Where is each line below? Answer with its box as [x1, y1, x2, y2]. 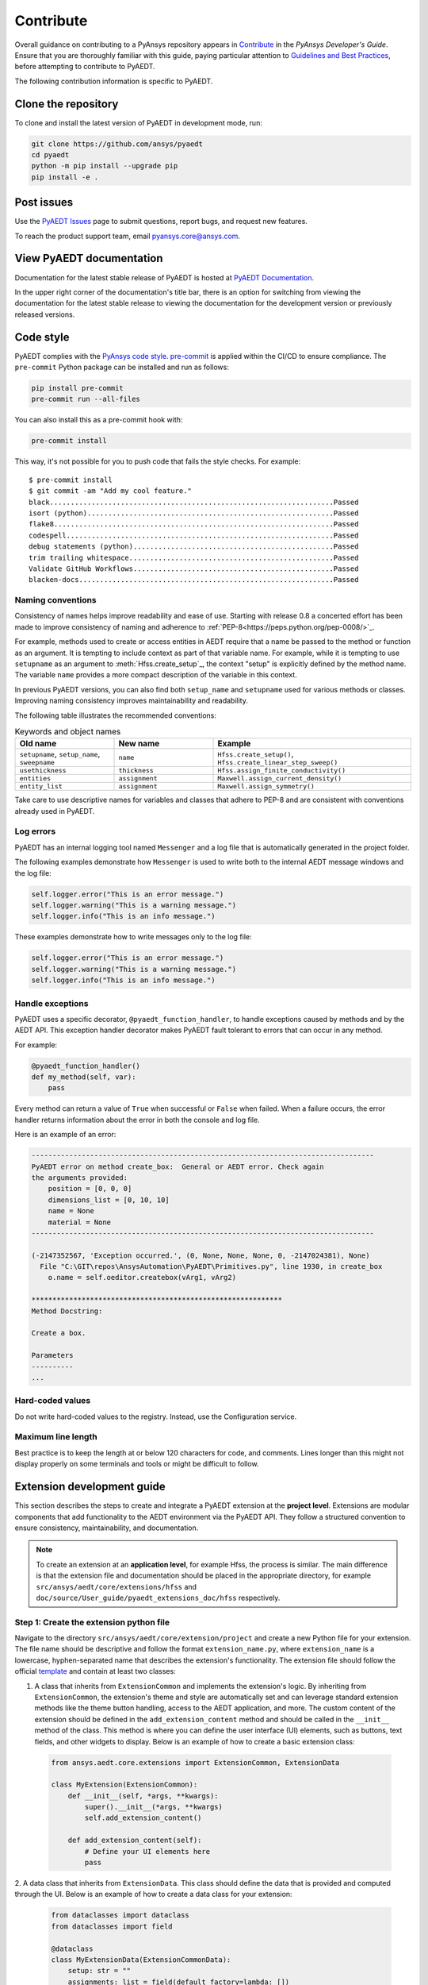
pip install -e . [31, 172, 99, 182]
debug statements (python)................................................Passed [29, 542, 359, 551]
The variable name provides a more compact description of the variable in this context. [14, 670, 297, 680]
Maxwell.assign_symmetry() [217, 782, 315, 791]
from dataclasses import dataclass [51, 1910, 189, 1920]
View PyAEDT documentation [14, 252, 163, 265]
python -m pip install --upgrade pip [31, 161, 178, 171]
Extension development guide [14, 1480, 166, 1494]
